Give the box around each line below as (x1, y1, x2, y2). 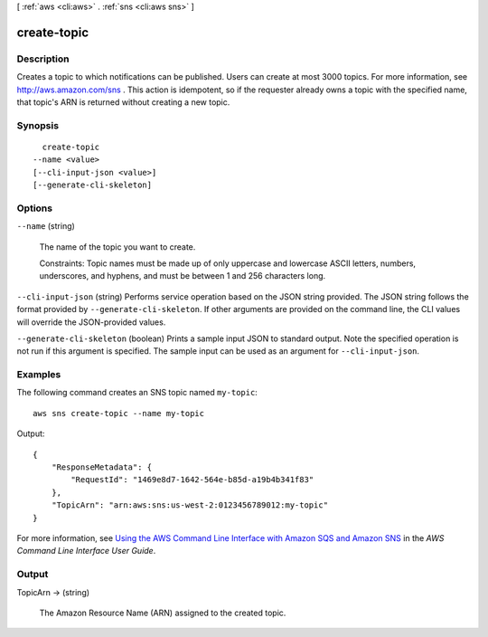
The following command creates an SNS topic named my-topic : (16, 387, 258, 398)
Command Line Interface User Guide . (16, 546, 156, 556)
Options (16, 202, 53, 214)
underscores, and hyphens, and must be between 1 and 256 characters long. (39, 271, 326, 281)
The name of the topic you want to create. (39, 241, 196, 252)
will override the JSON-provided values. (16, 317, 166, 328)
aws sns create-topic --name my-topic (33, 408, 205, 418)
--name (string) (16, 221, 76, 232)
